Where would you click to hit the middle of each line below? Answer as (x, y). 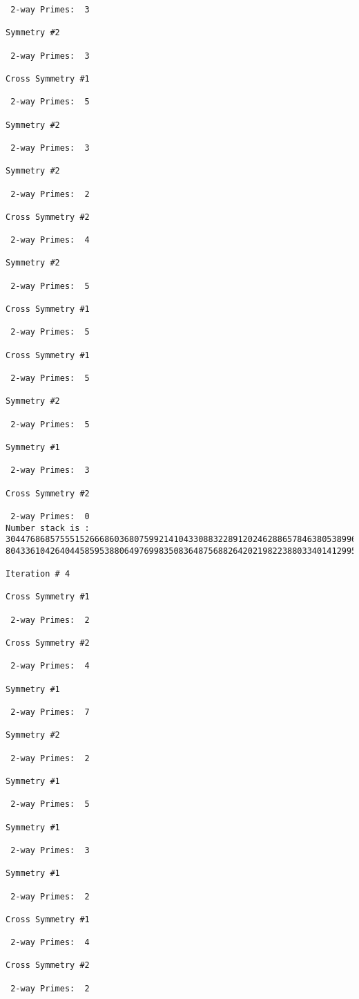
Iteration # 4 (38, 574)
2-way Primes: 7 (50, 712)
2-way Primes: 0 (50, 516)
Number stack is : (48, 528)
